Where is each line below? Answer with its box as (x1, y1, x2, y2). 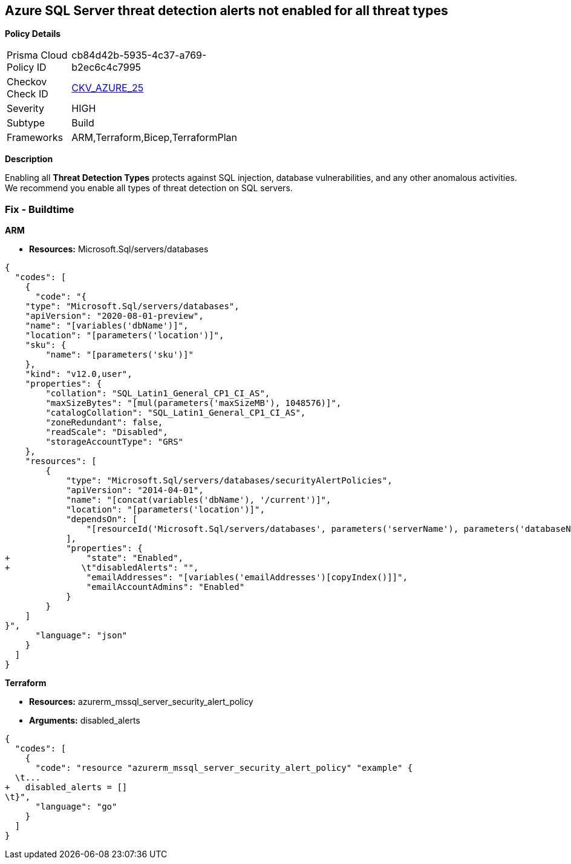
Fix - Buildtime (5, 203, 74, 215)
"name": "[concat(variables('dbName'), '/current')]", (66, 495, 331, 505)
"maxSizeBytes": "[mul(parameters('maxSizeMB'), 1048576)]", (45, 398, 342, 408)
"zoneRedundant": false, (45, 417, 163, 428)
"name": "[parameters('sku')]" (45, 350, 194, 360)
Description (5, 154, 53, 165)
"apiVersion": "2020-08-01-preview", (25, 311, 204, 321)
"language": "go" (35, 802, 117, 812)
